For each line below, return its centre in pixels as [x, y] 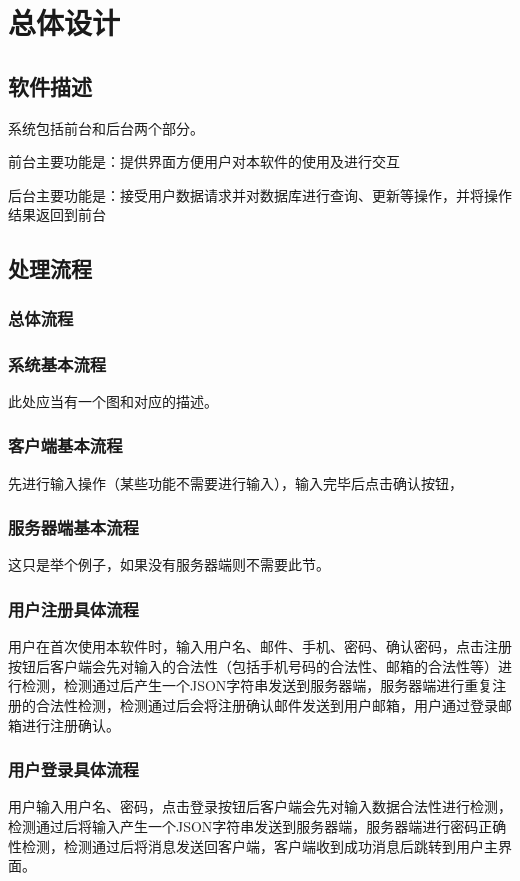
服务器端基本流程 [73, 527]
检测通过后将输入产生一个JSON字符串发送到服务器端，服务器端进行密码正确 [257, 826]
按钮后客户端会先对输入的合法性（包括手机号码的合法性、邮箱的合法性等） [253, 665]
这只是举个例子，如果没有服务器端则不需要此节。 [169, 564]
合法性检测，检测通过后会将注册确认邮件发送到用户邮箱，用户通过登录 [266, 705]
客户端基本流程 [65, 445]
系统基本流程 [57, 363]
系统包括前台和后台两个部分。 [106, 127]
